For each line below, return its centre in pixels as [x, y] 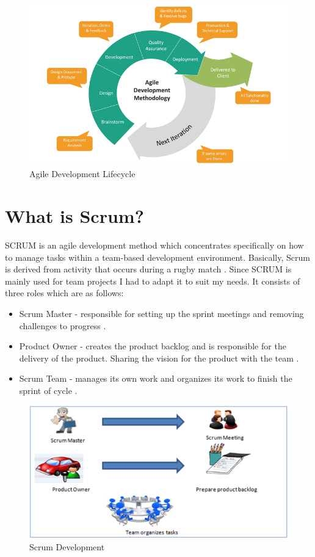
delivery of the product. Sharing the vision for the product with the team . [159, 358]
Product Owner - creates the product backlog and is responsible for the [153, 346]
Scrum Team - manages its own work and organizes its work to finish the [156, 378]
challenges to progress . [63, 325]
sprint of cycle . [48, 391]
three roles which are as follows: [64, 293]
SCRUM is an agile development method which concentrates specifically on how [154, 245]
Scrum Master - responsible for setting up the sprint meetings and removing [161, 314]
